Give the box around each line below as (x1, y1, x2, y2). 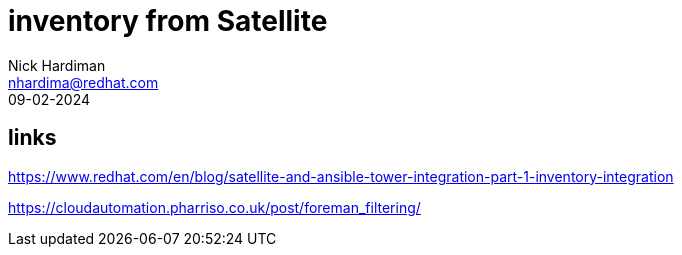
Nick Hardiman (8, 56, 106, 74)
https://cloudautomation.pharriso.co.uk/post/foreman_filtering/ (8, 198, 421, 216)
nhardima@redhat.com (8, 73, 159, 91)
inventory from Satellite (8, 4, 328, 38)
